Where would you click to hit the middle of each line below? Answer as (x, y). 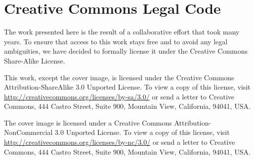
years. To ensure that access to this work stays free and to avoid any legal (116, 41)
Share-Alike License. (35, 60)
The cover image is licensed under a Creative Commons (88, 122)
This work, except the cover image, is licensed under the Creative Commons (119, 77)
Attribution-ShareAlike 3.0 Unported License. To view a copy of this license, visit (127, 87)
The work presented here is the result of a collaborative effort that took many (122, 32)
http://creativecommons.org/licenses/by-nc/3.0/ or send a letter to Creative (120, 142)
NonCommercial (28, 132)
